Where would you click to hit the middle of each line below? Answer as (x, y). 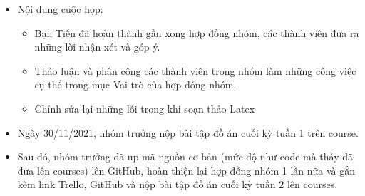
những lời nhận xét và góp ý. (97, 47)
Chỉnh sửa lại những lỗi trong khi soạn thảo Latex (145, 108)
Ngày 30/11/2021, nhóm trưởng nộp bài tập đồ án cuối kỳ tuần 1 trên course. (188, 132)
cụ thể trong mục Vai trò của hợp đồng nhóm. (135, 84)
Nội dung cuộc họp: (60, 9)
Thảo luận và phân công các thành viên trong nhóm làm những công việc (195, 70)
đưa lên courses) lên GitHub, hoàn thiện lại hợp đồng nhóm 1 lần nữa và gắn (186, 170)
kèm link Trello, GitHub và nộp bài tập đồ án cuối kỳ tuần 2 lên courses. (178, 184)
